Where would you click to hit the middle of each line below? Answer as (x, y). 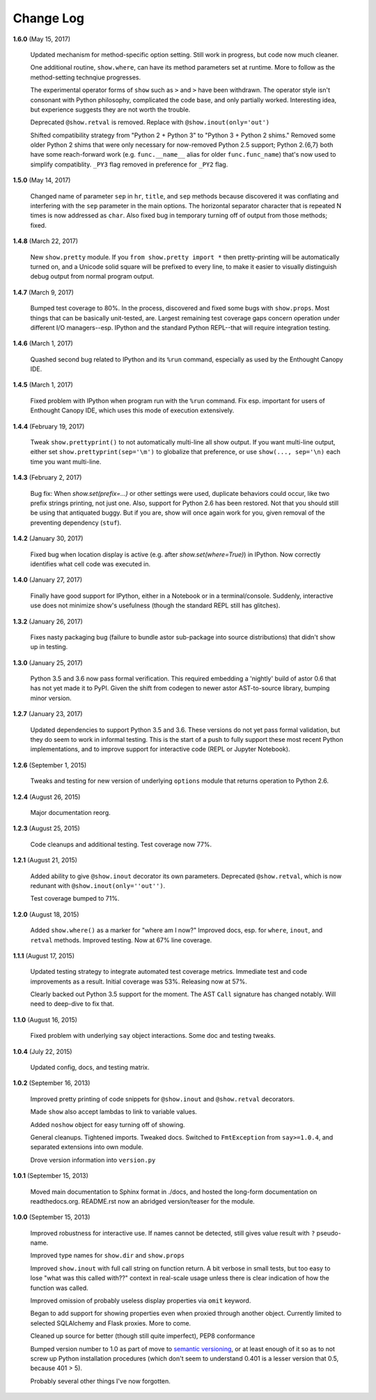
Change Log (49, 18)
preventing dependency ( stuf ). (76, 522)
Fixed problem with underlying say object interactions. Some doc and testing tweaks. (153, 1036)
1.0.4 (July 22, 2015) (42, 1051)
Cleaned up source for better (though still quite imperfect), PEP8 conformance (143, 1336)
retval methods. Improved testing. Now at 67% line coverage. (121, 940)
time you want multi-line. (66, 461)
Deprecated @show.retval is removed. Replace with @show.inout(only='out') (150, 123)
